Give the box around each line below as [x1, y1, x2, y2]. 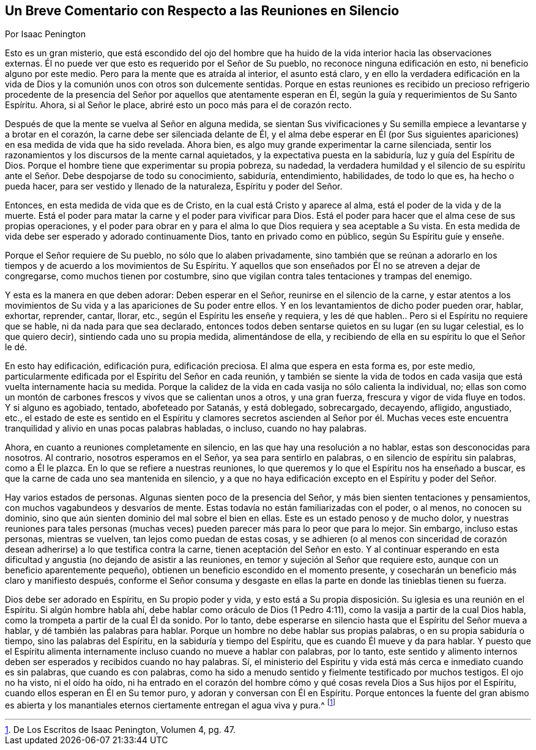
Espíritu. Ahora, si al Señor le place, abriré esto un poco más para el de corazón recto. [5, 100, 352, 111]
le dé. [5, 342, 28, 353]
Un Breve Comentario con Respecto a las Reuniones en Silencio [5, 3, 400, 18]
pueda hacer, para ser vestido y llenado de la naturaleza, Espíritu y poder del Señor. [5, 181, 343, 192]
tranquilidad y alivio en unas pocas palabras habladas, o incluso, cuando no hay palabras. [5, 423, 367, 434]
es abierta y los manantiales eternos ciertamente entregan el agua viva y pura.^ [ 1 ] [5, 698, 335, 711]
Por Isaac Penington [5, 29, 86, 40]
